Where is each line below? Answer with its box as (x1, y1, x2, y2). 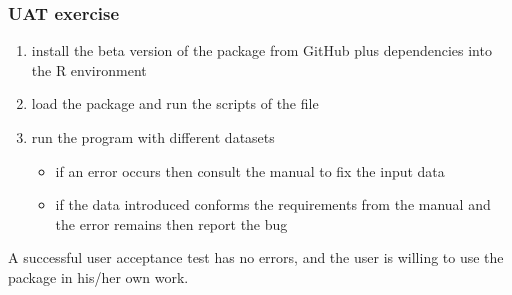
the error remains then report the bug (55, 213, 288, 234)
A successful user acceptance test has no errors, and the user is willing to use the (8, 247, 504, 268)
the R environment (31, 59, 147, 80)
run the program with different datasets (31, 127, 275, 147)
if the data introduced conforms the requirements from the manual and (55, 194, 491, 215)
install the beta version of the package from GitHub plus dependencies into (31, 40, 492, 61)
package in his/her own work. (8, 266, 189, 287)
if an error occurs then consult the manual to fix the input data (55, 160, 445, 181)
